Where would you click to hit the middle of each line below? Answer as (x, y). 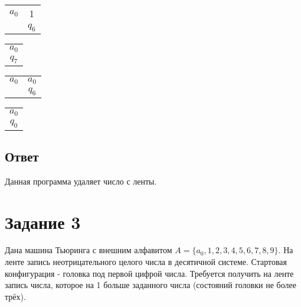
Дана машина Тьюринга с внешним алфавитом (89, 250)
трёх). (15, 296)
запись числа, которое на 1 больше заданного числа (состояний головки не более (150, 285)
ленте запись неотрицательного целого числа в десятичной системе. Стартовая (146, 262)
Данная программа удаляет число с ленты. (81, 181)
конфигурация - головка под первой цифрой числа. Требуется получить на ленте (149, 273)
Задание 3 (43, 222)
